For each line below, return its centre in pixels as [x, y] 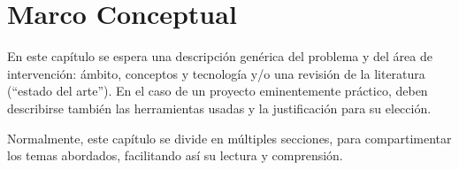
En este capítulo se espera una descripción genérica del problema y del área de [220, 56]
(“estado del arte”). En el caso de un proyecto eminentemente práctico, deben [218, 91]
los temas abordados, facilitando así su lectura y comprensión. [175, 155]
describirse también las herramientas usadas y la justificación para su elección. [219, 108]
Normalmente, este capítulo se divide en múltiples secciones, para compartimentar [229, 138]
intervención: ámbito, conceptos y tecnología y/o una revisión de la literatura [216, 73]
